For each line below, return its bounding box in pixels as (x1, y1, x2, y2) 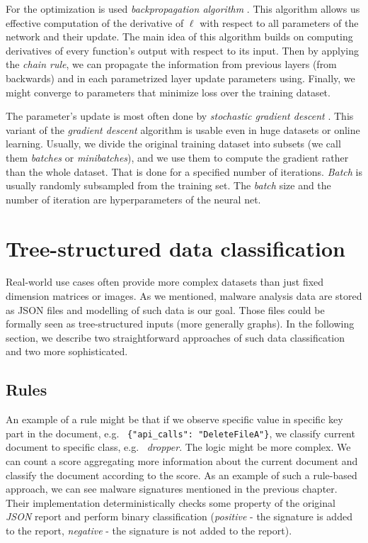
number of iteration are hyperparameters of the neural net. (6, 191, 261, 206)
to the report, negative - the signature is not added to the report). (6, 523, 292, 538)
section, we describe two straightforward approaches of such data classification (6, 330, 345, 345)
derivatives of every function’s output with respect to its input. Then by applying (6, 43, 360, 57)
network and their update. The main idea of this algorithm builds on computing (6, 29, 353, 44)
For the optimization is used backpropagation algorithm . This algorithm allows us (6, 1, 360, 16)
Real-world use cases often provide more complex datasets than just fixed (6, 274, 324, 289)
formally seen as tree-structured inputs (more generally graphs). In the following (6, 316, 355, 331)
